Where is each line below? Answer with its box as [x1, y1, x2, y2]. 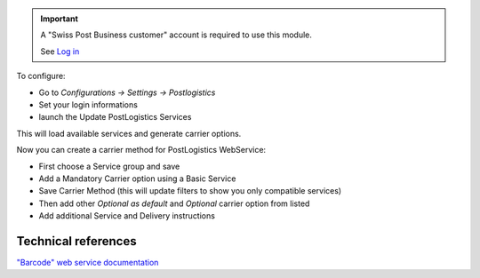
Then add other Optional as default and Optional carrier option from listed [38, 198, 310, 209]
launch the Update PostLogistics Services [38, 112, 192, 123]
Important [40, 13, 79, 24]
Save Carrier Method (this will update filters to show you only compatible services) [38, 186, 342, 196]
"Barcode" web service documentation [16, 257, 159, 267]
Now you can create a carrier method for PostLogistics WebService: [16, 145, 267, 155]
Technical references [16, 234, 137, 249]
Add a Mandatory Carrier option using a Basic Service [38, 173, 236, 184]
